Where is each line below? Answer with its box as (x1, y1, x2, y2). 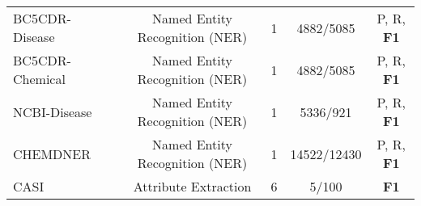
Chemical (13, 69, 66, 88)
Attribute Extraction (133, 177, 252, 195)
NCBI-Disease (13, 102, 92, 121)
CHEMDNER (13, 144, 91, 163)
